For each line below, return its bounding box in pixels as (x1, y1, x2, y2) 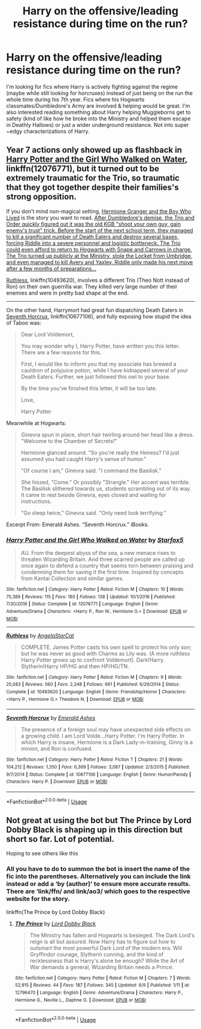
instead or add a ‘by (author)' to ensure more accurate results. (6, 880, 191, 888)
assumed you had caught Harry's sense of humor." (20, 455, 147, 462)
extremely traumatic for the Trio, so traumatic (6, 173, 180, 183)
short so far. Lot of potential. (6, 834, 115, 844)
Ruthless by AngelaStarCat (6, 632, 74, 639)
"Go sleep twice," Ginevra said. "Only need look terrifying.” (20, 509, 166, 516)
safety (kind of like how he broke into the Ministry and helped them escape (6, 115, 191, 122)
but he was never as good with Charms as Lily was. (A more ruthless (20, 649, 190, 657)
